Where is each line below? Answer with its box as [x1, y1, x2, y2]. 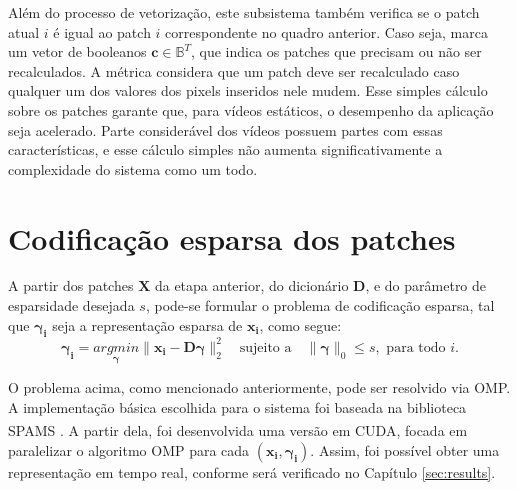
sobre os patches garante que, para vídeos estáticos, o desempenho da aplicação [8, 99, 494, 120]
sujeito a [239, 340, 292, 355]
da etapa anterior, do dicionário [154, 275, 349, 296]
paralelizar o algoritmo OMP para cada [8, 439, 250, 460]
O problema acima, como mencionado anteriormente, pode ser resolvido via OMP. [8, 377, 511, 398]
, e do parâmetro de [365, 275, 487, 296]
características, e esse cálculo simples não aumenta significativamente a [8, 139, 443, 160]
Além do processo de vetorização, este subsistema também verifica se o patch [8, 2, 480, 22]
